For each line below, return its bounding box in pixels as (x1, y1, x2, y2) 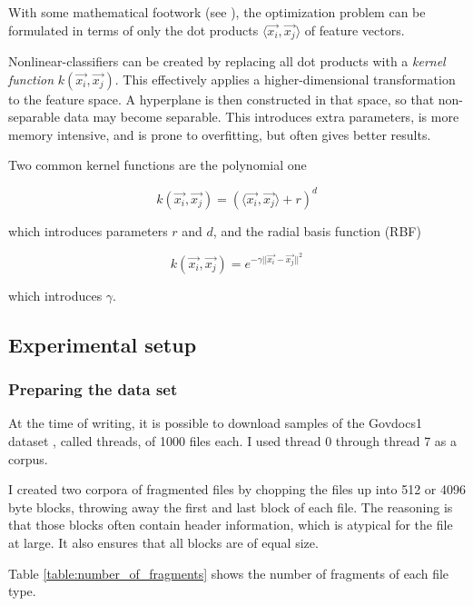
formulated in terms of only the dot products (8, 20, 259, 39)
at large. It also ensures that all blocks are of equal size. (8, 532, 319, 551)
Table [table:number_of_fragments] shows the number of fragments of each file (8, 563, 449, 582)
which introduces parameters (8, 221, 168, 240)
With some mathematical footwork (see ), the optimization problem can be (8, 3, 426, 21)
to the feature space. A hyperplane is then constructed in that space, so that (8, 89, 435, 108)
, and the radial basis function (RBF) (212, 221, 421, 240)
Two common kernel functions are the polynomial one (8, 155, 307, 174)
